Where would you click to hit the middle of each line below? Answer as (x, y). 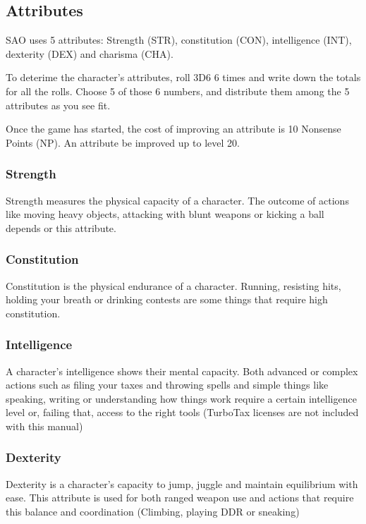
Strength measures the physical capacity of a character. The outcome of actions (177, 200)
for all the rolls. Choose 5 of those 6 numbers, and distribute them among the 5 (178, 91)
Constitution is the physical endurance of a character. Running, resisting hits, (173, 285)
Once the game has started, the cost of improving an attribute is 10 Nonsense (173, 129)
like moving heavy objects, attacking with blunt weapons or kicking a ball (165, 214)
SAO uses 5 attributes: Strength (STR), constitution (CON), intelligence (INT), (179, 40)
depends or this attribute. (61, 227)
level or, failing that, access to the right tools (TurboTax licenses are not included (182, 412)
